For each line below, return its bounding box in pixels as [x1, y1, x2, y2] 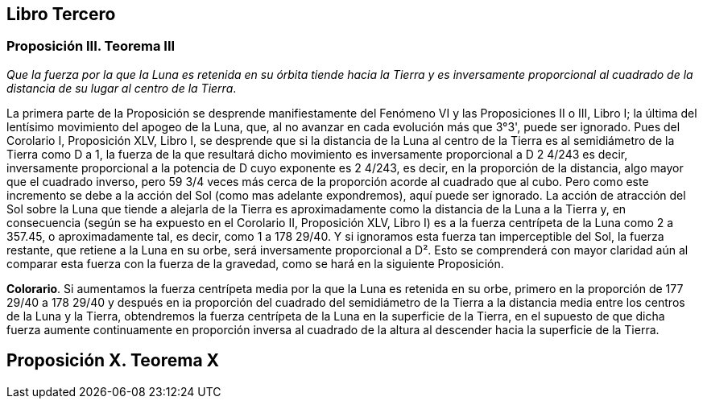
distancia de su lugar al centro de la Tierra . [6, 81, 237, 95]
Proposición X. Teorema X [6, 350, 220, 371]
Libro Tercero [6, 4, 116, 24]
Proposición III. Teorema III [6, 38, 176, 55]
